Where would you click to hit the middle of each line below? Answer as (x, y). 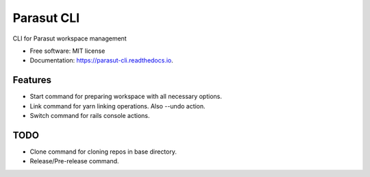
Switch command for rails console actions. (90, 116)
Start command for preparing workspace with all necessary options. (126, 97)
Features (32, 80)
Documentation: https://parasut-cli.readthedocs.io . (102, 60)
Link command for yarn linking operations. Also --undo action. (118, 106)
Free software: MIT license (67, 51)
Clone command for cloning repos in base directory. (103, 152)
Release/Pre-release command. (74, 161)
